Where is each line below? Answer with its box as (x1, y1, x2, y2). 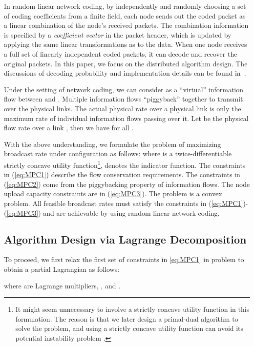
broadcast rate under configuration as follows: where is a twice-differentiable (4, 148, 232, 159)
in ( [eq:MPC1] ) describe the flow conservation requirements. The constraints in (4, 169, 240, 180)
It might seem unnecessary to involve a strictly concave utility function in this (15, 304, 250, 314)
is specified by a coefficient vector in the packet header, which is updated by (4, 29, 232, 40)
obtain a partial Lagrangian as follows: (4, 264, 120, 274)
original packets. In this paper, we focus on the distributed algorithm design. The (4, 58, 248, 68)
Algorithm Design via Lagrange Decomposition (4, 231, 247, 246)
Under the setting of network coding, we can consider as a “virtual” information (4, 84, 244, 94)
